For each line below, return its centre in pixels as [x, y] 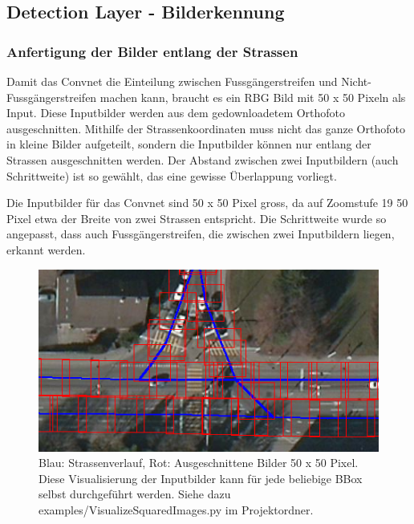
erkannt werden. [46, 249]
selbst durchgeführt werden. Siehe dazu [135, 494]
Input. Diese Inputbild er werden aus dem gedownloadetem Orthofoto [176, 113]
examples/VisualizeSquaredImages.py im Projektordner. [176, 509]
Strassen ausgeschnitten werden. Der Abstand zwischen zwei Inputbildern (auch [203, 159]
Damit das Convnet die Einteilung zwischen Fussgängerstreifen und [172, 81]
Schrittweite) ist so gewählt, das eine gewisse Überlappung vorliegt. [172, 175]
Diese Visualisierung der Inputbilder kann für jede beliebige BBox [201, 478]
